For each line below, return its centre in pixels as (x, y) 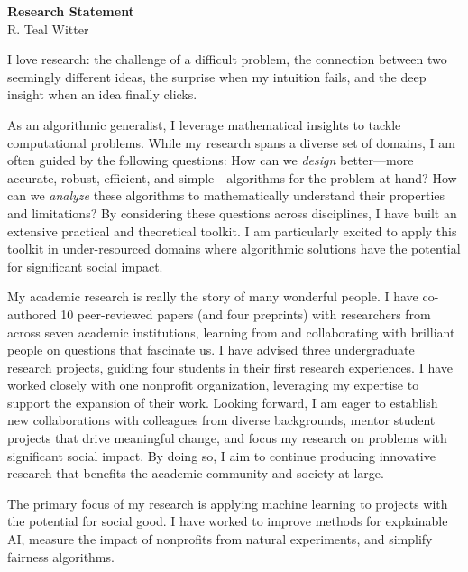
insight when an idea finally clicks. (102, 94)
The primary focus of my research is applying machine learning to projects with (228, 503)
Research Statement (71, 11)
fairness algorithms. (61, 556)
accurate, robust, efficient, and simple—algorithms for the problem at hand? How (232, 177)
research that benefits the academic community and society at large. (196, 473)
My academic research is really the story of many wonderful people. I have (213, 296)
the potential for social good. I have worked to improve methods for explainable (228, 521)
